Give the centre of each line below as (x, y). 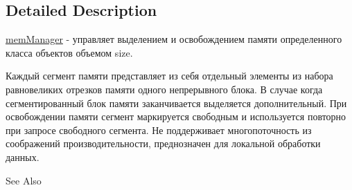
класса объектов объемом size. (69, 52)
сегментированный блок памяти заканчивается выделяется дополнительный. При (176, 103)
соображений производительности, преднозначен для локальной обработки (163, 143)
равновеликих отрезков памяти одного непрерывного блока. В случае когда (164, 89)
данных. (23, 156)
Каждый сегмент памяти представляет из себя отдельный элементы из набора (169, 76)
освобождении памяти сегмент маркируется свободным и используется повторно (176, 116)
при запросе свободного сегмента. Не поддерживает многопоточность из (159, 130)
